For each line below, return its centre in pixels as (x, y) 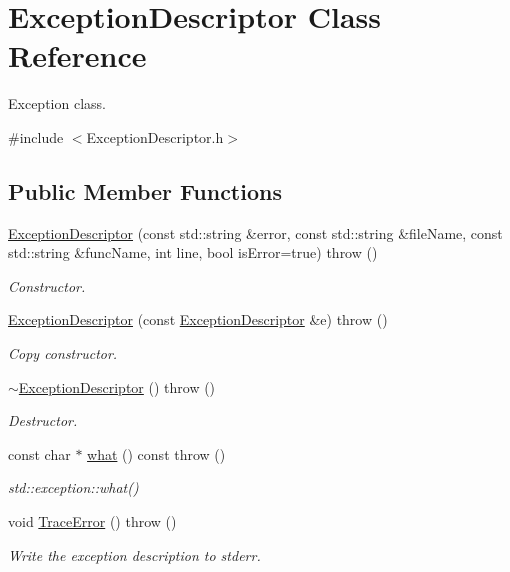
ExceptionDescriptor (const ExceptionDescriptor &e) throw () (198, 319)
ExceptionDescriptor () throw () (117, 386)
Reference (77, 55)
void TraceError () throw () (92, 521)
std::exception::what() (73, 487)
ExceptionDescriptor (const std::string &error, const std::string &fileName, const (255, 232)
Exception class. (57, 103)
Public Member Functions (145, 190)
